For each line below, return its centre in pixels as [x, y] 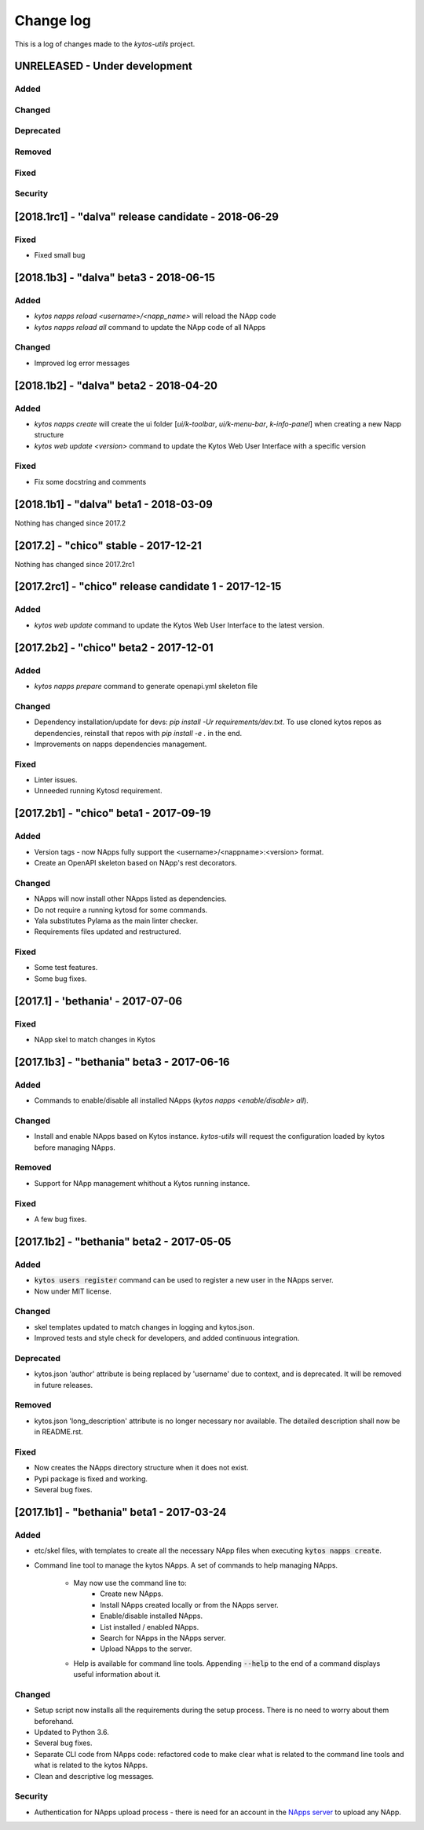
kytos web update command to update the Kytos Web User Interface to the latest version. [179, 625]
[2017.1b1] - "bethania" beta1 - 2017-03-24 [121, 1512]
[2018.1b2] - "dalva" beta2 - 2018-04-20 [116, 385]
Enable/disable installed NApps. [152, 1616]
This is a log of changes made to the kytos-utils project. [105, 44]
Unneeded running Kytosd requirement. [98, 791]
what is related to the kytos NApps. [91, 1765]
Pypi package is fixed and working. [91, 1479]
